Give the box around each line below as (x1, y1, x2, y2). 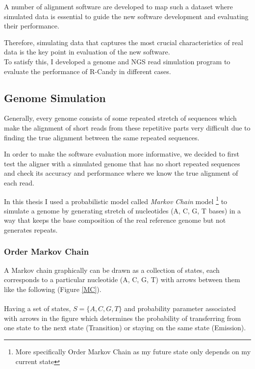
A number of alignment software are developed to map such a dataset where (4, 1, 233, 11)
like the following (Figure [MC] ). (4, 284, 102, 294)
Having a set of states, (4, 303, 71, 314)
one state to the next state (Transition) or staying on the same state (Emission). (4, 322, 246, 333)
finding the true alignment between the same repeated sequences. (4, 132, 200, 142)
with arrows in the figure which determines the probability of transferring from (4, 313, 241, 323)
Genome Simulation (4, 90, 106, 105)
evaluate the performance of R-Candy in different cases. (4, 66, 171, 76)
